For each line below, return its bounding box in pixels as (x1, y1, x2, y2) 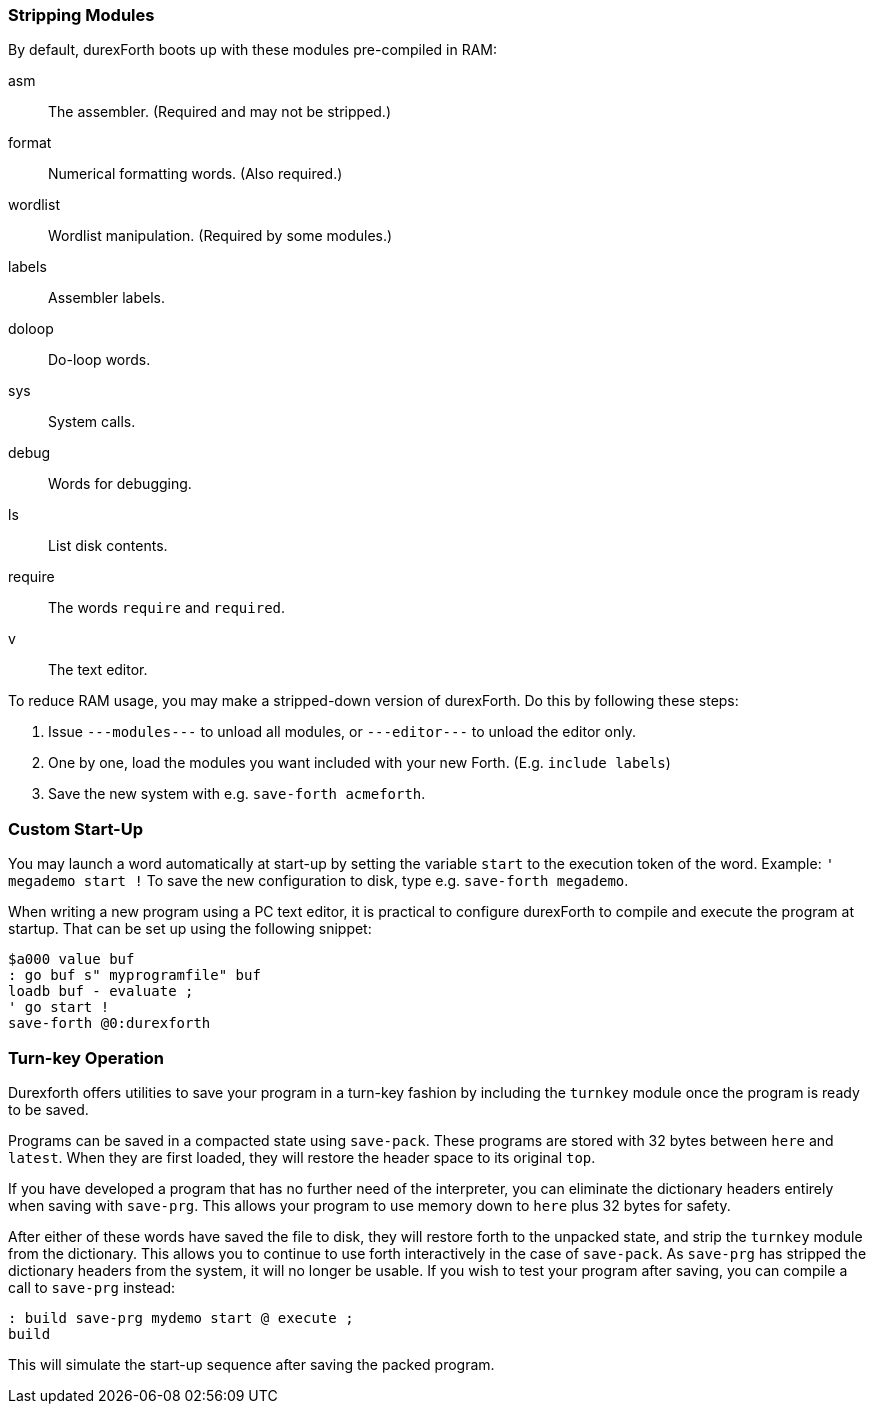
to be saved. (8, 1100, 89, 1118)
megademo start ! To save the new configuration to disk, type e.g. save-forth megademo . (8, 872, 629, 890)
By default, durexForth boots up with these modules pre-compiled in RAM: (8, 41, 498, 59)
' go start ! (8, 999, 110, 1016)
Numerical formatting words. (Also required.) (48, 165, 343, 183)
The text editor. (48, 661, 148, 679)
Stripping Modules (8, 5, 155, 25)
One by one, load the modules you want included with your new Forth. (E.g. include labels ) (48, 754, 671, 772)
